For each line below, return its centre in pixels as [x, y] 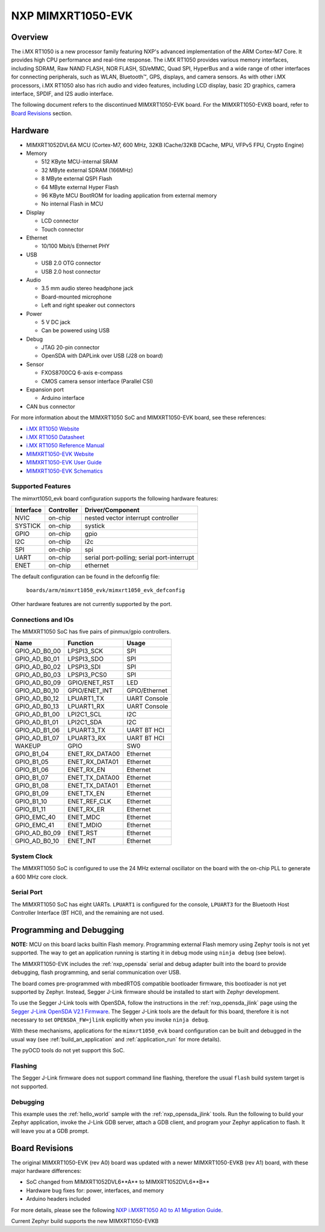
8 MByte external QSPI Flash [77, 178]
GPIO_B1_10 [31, 801]
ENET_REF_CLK [89, 801]
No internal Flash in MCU [72, 204]
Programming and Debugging [68, 930]
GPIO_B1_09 [32, 794]
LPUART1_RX [86, 707]
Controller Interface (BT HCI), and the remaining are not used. [88, 913]
